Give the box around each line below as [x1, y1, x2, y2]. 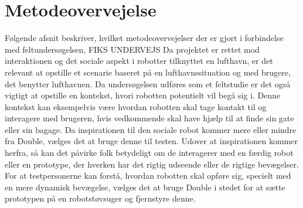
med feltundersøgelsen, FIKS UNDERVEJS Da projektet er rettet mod [5, 43, 260, 55]
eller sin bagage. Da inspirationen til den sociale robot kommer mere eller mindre [5, 123, 297, 135]
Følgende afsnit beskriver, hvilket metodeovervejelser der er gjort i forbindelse [5, 32, 284, 44]
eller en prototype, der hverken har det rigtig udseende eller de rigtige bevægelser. [5, 158, 299, 170]
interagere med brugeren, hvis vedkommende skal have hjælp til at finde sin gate [5, 112, 294, 124]
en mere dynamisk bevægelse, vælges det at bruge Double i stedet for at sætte [5, 180, 285, 193]
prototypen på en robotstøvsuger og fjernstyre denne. [5, 192, 196, 204]
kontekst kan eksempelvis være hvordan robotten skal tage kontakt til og [5, 100, 267, 112]
